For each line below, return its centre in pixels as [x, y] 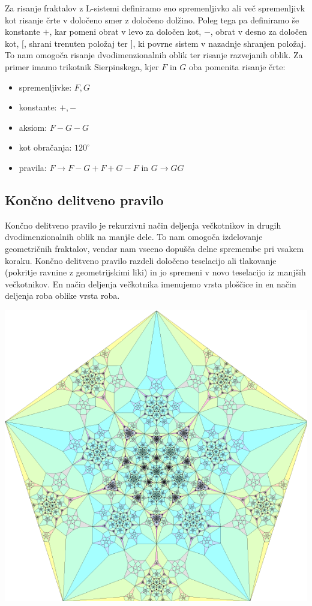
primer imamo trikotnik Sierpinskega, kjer [82, 66]
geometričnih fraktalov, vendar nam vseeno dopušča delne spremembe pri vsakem [154, 248]
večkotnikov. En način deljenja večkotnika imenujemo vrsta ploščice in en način [151, 283]
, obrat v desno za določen [259, 31]
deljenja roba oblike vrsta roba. [62, 295]
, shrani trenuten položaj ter [76, 43]
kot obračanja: [45, 147]
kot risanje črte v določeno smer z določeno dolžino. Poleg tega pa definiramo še [152, 19]
